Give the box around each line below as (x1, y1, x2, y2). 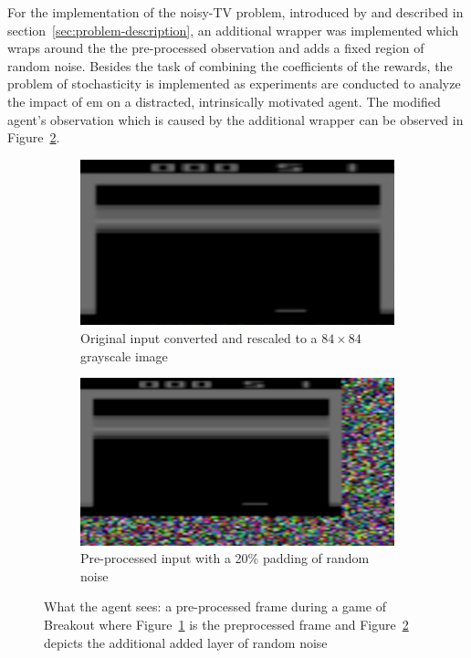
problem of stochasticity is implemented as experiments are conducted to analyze (7, 74, 461, 93)
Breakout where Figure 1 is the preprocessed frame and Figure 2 (44, 615, 409, 634)
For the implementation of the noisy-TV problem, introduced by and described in (7, 3, 464, 21)
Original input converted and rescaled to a (80, 329, 318, 348)
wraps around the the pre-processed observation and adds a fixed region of (7, 38, 424, 57)
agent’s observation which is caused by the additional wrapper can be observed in (7, 110, 464, 129)
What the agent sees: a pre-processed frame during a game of (44, 597, 386, 616)
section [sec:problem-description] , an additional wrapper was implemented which (7, 20, 459, 39)
